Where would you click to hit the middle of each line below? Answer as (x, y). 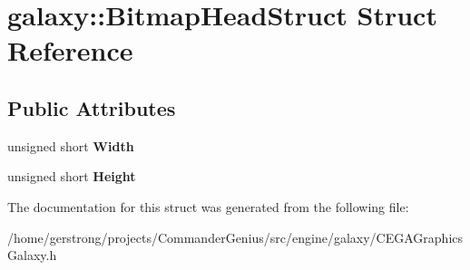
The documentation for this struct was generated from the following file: (208, 206)
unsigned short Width (71, 145)
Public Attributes (92, 107)
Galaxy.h (32, 255)
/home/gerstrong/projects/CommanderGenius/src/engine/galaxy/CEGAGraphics (235, 237)
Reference (70, 50)
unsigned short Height (72, 176)
